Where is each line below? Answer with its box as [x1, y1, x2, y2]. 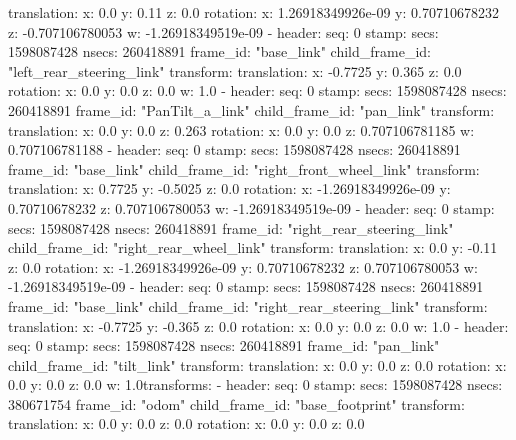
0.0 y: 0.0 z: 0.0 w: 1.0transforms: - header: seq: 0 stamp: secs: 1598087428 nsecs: [8, 374, 503, 395]
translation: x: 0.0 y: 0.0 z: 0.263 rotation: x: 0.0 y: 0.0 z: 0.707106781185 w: [8, 119, 475, 140]
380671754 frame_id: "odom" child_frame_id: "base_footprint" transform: [8, 393, 465, 414]
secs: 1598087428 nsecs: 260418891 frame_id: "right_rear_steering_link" [8, 217, 454, 238]
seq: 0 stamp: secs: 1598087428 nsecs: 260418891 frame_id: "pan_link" [8, 335, 440, 356]
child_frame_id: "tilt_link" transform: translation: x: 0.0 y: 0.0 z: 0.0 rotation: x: [8, 354, 507, 375]
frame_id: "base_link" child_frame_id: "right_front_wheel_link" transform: [8, 158, 480, 179]
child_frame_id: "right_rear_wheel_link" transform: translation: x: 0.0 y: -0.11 [8, 237, 498, 258]
